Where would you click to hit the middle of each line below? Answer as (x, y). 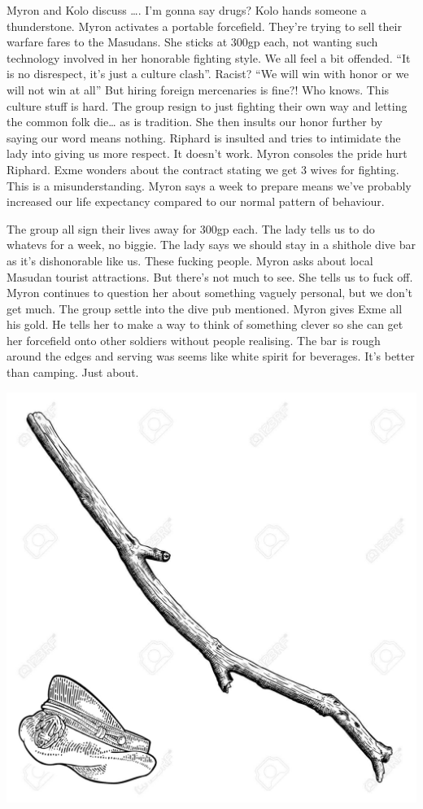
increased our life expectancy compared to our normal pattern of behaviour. (196, 201)
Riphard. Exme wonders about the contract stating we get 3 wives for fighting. (203, 169)
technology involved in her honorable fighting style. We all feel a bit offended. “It (209, 57)
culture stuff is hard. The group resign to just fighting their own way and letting (207, 105)
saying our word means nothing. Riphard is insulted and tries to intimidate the (204, 137)
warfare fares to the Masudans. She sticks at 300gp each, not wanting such (192, 42)
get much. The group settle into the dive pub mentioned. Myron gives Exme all (205, 308)
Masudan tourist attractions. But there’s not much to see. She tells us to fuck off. (210, 276)
